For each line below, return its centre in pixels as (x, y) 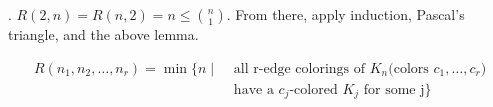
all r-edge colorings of (299, 68)
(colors (408, 68)
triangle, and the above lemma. (103, 34)
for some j (394, 89)
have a (253, 89)
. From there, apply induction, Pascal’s (345, 14)
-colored (313, 89)
